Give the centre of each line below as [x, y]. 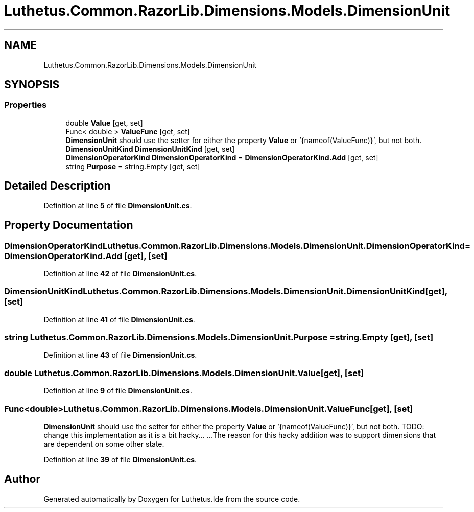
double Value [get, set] [104, 123]
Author [22, 479]
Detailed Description [57, 186]
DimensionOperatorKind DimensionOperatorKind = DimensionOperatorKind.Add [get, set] [222, 157]
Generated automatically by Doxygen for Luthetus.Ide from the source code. [172, 499]
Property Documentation [69, 225]
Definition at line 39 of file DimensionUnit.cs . [120, 459]
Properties [26, 105]
